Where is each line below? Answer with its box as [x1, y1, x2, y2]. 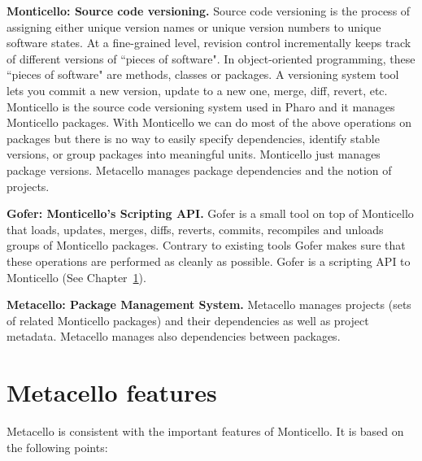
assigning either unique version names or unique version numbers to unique [7, 18, 381, 35]
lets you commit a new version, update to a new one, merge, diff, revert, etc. [7, 81, 388, 98]
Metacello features [7, 376, 217, 409]
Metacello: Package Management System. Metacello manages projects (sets [7, 296, 411, 313]
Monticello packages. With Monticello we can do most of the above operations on [7, 114, 412, 131]
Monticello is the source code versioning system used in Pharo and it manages [7, 98, 395, 115]
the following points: [7, 438, 108, 455]
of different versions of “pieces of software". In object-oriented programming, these [7, 50, 415, 67]
